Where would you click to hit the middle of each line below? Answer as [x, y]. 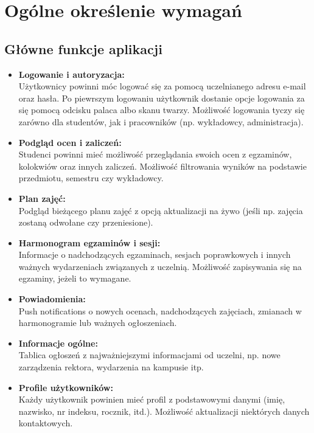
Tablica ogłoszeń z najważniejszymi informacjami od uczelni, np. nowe [149, 355]
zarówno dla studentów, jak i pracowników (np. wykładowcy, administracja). [161, 121]
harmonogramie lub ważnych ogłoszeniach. [98, 323]
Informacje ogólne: [58, 343]
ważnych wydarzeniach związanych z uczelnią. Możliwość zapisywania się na [160, 266]
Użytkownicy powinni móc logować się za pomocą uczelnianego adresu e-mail [162, 86]
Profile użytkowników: [66, 387]
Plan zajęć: [42, 198]
